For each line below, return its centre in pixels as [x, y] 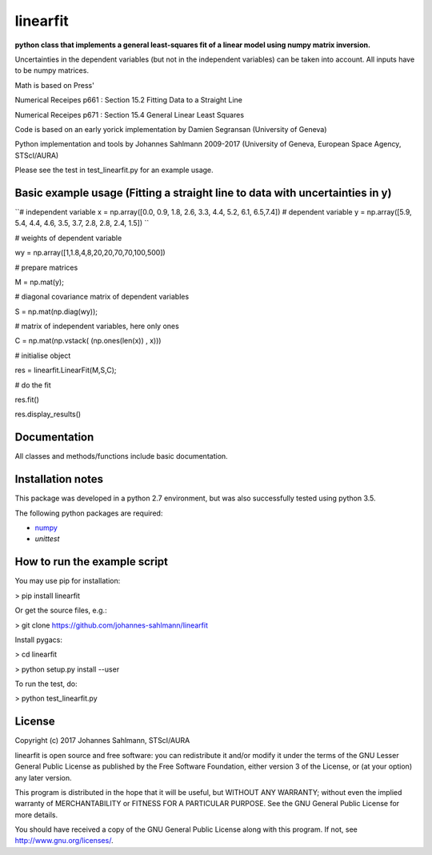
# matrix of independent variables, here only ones [97, 326]
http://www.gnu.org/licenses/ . [64, 841]
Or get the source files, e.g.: [61, 610]
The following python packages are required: [89, 513]
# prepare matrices [46, 267]
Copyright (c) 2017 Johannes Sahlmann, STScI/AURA [102, 741]
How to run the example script [91, 562]
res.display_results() [48, 414]
